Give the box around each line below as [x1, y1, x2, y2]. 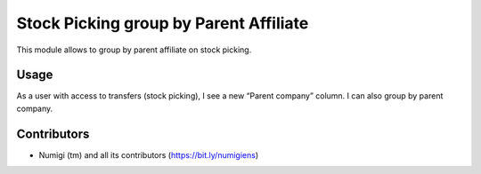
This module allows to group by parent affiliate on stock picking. [16, 44, 252, 55]
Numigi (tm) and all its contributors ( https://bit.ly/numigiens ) [38, 149, 259, 160]
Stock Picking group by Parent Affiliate [16, 13, 309, 33]
